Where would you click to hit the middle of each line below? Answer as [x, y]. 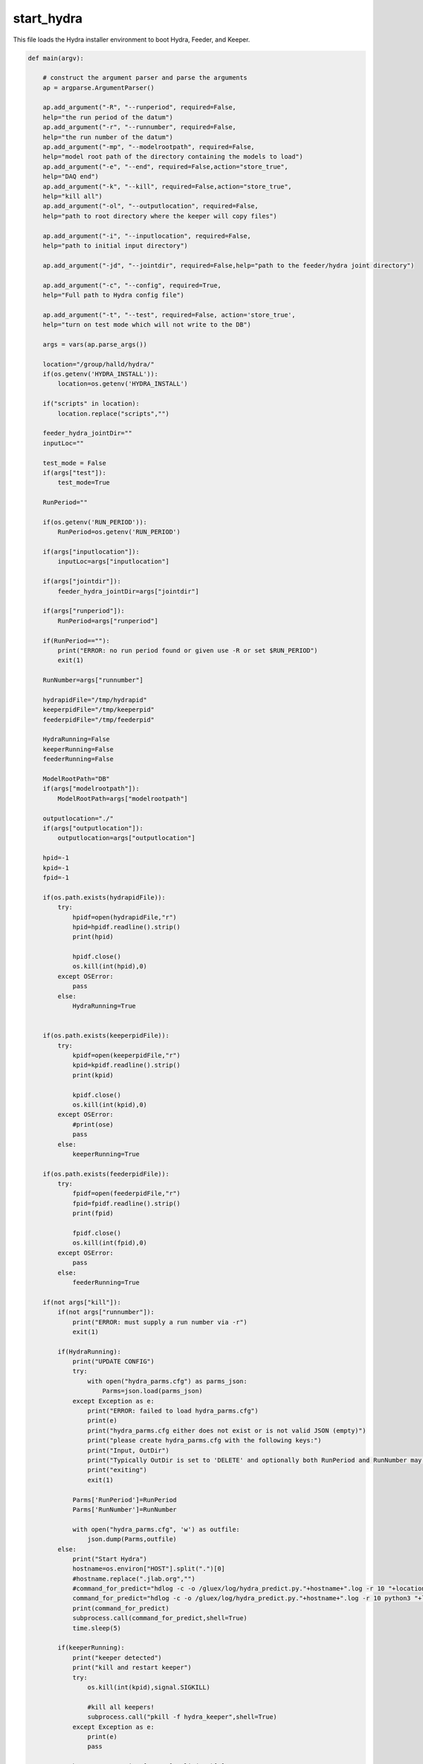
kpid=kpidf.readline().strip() [127, 1065]
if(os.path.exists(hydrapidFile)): [104, 897]
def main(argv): [56, 58]
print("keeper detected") [117, 1657]
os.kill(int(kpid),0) [110, 1105]
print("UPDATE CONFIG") [114, 1361]
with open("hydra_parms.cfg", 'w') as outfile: [156, 1529]
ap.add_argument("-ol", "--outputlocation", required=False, [151, 206]
